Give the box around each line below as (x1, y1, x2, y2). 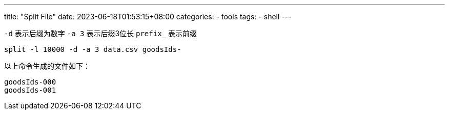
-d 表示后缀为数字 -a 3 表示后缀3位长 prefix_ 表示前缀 (4, 29, 197, 38)
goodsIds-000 (4, 78, 56, 86)
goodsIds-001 (4, 86, 56, 94)
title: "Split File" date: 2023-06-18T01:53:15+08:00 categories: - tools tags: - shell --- (4, 12, 292, 21)
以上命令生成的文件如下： (4, 62, 90, 70)
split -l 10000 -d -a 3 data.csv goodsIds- (4, 45, 181, 53)
